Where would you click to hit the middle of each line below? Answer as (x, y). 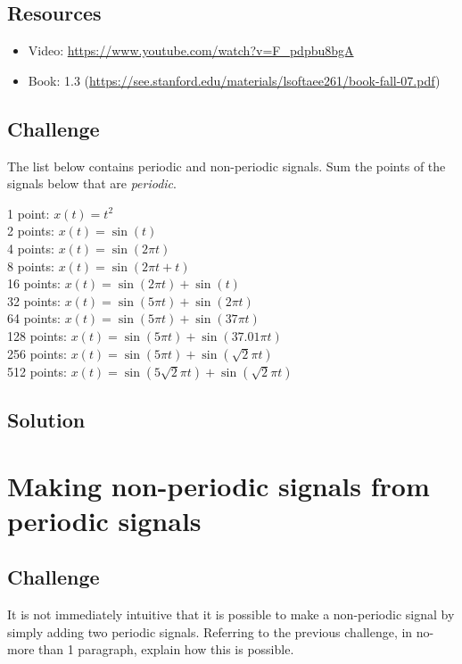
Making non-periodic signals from (219, 485)
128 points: (37, 335)
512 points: (37, 371)
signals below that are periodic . (92, 183)
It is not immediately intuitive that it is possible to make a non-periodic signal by (231, 614)
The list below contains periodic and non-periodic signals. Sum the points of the (227, 166)
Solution (46, 419)
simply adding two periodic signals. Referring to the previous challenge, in (210, 631)
